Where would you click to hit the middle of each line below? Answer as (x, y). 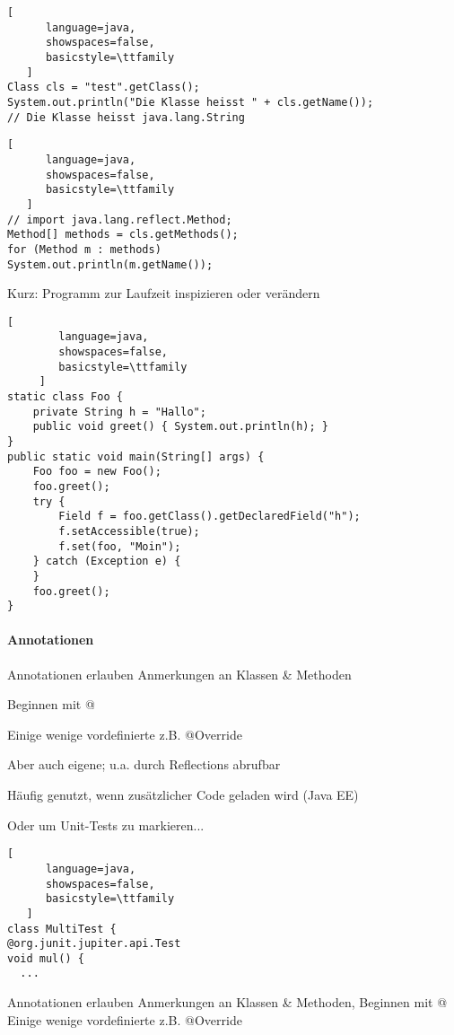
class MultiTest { (62, 929)
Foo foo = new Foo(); (97, 472)
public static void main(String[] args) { (136, 456)
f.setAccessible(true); (129, 531)
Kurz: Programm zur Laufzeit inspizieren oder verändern (164, 293)
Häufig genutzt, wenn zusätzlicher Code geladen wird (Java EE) (183, 795)
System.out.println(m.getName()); (110, 264)
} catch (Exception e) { (107, 561)
